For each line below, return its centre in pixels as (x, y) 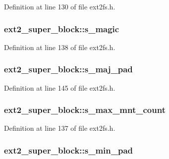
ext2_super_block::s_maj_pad (68, 69)
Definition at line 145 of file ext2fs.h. (60, 87)
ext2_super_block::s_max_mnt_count (85, 110)
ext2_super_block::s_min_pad (68, 150)
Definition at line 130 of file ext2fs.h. (60, 6)
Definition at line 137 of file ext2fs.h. (60, 128)
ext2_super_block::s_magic (62, 28)
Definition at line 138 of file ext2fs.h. (60, 47)
